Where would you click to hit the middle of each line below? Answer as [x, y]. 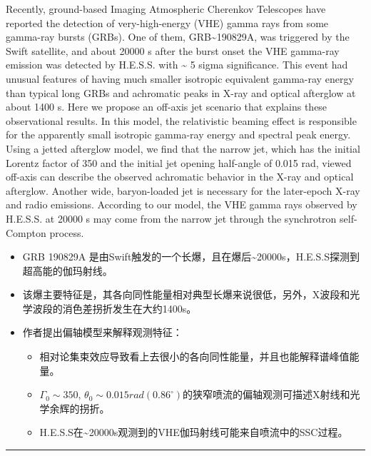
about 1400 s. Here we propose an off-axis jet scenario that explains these [167, 107]
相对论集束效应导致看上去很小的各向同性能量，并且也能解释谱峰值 [194, 356]
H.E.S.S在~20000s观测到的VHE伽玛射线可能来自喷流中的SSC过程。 [194, 432]
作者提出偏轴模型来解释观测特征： [102, 332]
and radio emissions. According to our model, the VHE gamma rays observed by [182, 204]
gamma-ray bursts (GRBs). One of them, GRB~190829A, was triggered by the [178, 37]
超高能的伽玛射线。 [67, 270]
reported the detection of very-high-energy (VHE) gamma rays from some [167, 22]
